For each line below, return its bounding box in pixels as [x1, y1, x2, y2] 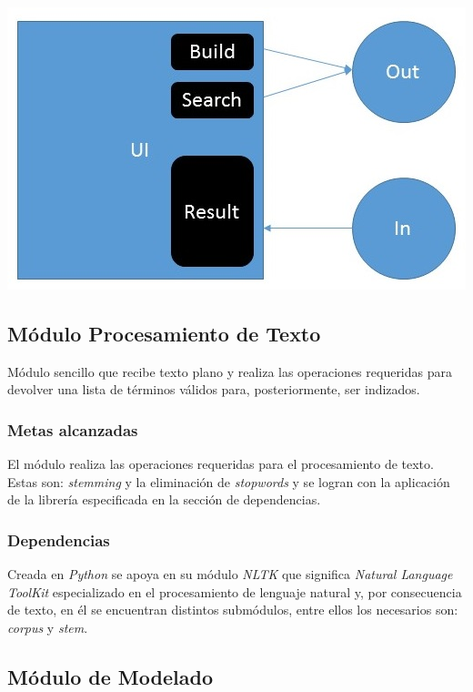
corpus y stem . [7, 617, 88, 636]
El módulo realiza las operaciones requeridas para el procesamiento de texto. [7, 454, 434, 473]
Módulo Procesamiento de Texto [7, 319, 321, 347]
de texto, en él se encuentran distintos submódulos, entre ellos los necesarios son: [7, 600, 458, 619]
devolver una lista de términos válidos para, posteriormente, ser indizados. [7, 380, 420, 399]
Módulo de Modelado [7, 662, 213, 690]
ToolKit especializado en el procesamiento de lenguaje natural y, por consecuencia [7, 582, 462, 601]
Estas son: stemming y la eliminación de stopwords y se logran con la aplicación [7, 472, 450, 491]
